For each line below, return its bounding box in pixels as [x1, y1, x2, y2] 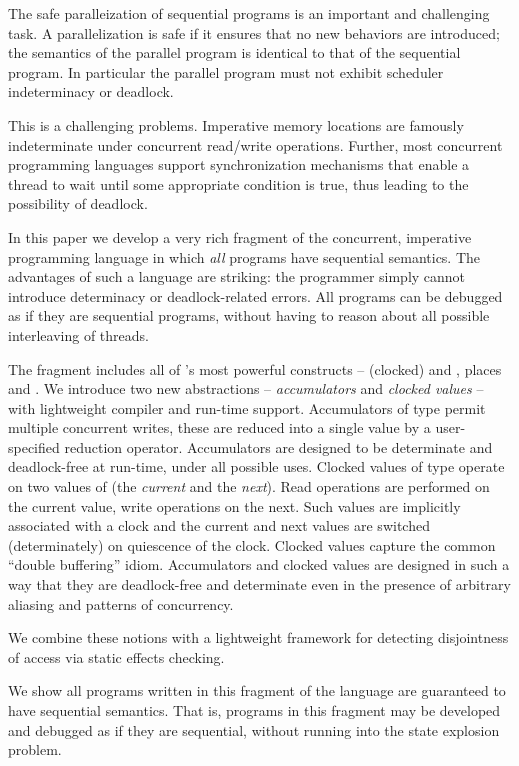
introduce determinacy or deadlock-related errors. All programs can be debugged [8, 285, 503, 306]
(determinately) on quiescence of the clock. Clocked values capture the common [8, 534, 496, 555]
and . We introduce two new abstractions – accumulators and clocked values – [8, 378, 484, 399]
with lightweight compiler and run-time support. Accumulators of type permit [8, 397, 486, 418]
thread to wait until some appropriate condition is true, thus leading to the [8, 173, 469, 194]
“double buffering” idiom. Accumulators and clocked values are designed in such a [8, 554, 510, 575]
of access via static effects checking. [8, 646, 225, 667]
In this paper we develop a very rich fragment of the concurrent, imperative [8, 226, 472, 247]
